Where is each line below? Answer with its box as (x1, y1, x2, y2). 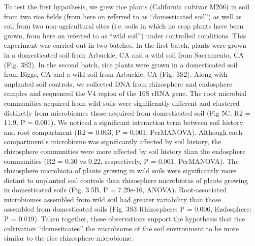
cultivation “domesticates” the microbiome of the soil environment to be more (4, 223, 239, 233)
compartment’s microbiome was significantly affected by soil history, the (4, 136, 222, 147)
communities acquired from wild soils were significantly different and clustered (4, 97, 240, 108)
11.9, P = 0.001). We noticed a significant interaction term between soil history (4, 117, 243, 127)
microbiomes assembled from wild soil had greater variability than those (4, 194, 222, 204)
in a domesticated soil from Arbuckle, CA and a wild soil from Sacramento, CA (4, 49, 244, 60)
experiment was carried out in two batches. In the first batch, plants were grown (4, 40, 247, 50)
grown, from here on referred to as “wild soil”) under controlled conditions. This (4, 30, 246, 40)
